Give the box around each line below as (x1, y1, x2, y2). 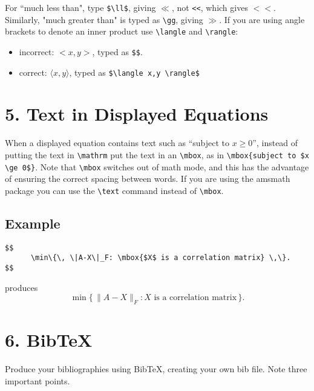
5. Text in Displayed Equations (5, 101, 269, 126)
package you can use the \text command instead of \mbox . (5, 184, 224, 196)
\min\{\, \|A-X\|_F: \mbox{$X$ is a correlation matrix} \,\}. (30, 253, 291, 262)
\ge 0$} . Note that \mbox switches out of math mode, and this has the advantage (5, 160, 309, 173)
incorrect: (19, 45, 54, 58)
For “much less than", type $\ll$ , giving (5, 1, 156, 13)
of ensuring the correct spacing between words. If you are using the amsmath (5, 172, 290, 185)
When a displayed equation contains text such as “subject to (5, 136, 229, 149)
